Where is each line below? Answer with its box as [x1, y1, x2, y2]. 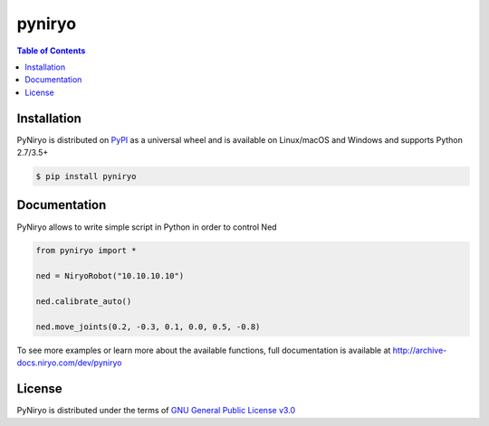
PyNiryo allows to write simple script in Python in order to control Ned [16, 222, 277, 232]
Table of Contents [16, 45, 86, 56]
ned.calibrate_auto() [35, 297, 132, 307]
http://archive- [392, 345, 447, 355]
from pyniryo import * [35, 245, 137, 256]
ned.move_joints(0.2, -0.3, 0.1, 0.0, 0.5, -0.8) [35, 321, 261, 332]
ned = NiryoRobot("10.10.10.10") [35, 271, 185, 281]
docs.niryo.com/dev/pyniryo [16, 357, 122, 368]
